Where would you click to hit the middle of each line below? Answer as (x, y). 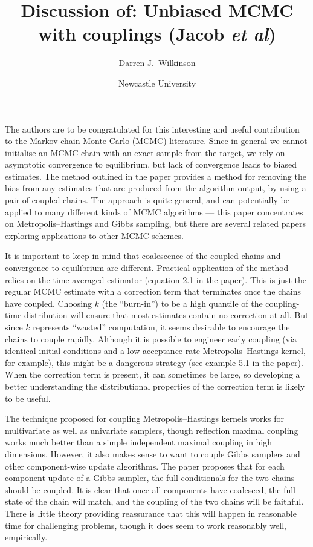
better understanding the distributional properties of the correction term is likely (155, 386)
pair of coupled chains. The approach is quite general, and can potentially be (147, 200)
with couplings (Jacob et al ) (157, 34)
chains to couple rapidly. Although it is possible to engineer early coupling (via (151, 339)
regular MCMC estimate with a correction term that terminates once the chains (153, 291)
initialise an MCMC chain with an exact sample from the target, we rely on (145, 152)
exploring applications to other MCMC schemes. (94, 235)
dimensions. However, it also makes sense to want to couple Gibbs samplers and (153, 454)
